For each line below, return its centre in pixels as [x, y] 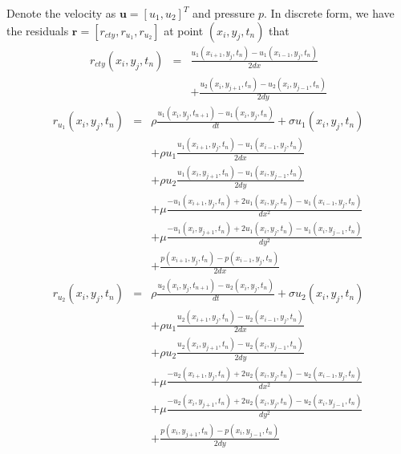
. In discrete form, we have [329, 13]
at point [184, 30]
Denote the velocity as [61, 13]
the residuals [38, 30]
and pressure [224, 13]
